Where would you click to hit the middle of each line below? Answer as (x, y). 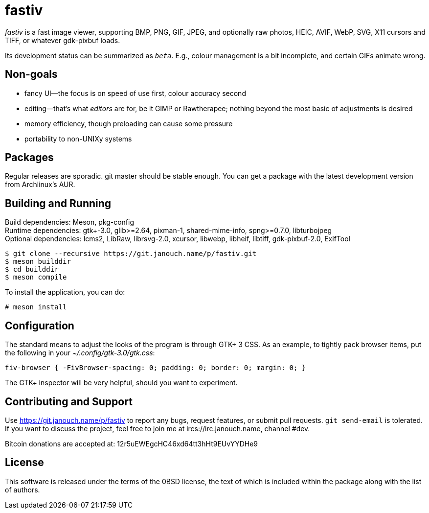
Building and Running (58, 203)
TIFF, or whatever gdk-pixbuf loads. (63, 40)
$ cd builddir (32, 269)
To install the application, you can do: (65, 292)
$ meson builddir (38, 262)
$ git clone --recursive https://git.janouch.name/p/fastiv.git (131, 254)
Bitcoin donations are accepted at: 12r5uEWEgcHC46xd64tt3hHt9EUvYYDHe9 (131, 443)
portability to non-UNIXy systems (78, 139)
